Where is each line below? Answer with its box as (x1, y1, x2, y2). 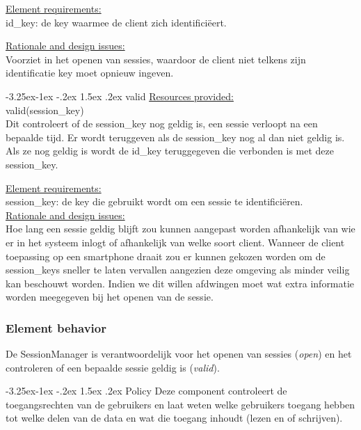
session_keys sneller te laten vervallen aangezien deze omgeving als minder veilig (6, 262, 350, 277)
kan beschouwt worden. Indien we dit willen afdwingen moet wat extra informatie (6, 276, 355, 290)
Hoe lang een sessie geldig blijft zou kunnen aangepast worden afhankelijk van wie (6, 221, 355, 236)
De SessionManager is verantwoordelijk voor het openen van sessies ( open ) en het (6, 347, 352, 361)
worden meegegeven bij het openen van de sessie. (6, 289, 214, 304)
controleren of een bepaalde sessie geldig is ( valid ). (6, 360, 220, 374)
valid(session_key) (6, 102, 84, 117)
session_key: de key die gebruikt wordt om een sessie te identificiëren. (6, 194, 303, 209)
